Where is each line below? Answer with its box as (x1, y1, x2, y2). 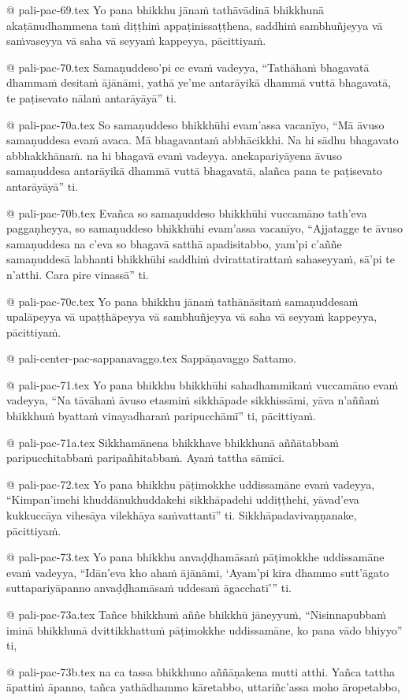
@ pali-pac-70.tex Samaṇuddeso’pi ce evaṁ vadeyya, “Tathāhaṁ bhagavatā (6, 58, 370, 75)
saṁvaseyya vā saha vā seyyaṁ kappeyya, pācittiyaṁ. (6, 32, 266, 49)
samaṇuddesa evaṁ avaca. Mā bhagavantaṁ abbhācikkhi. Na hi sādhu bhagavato (6, 132, 399, 148)
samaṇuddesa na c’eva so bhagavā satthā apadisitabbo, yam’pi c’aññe (6, 235, 342, 251)
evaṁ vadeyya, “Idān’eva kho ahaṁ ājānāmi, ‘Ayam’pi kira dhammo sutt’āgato (6, 564, 389, 580)
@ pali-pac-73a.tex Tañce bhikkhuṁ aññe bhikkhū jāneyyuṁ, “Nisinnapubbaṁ (6, 606, 386, 622)
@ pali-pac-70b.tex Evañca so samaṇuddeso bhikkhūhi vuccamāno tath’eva (6, 204, 367, 221)
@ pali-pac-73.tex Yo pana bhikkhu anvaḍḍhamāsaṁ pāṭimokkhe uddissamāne (6, 549, 385, 565)
